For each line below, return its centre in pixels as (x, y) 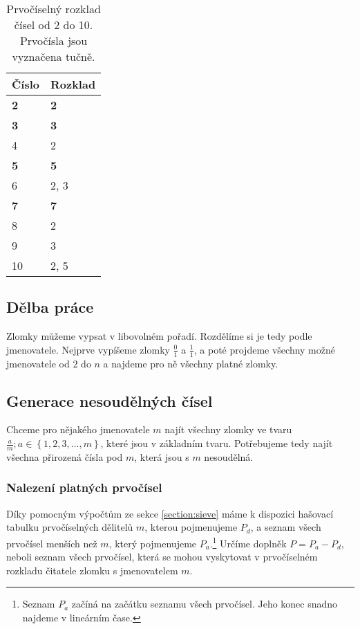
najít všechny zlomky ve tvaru (228, 429)
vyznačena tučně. (54, 56)
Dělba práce (50, 307)
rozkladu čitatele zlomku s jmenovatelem (92, 570)
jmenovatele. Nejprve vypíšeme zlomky (88, 349)
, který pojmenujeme (153, 543)
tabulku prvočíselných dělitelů (70, 527)
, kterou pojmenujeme (191, 527)
